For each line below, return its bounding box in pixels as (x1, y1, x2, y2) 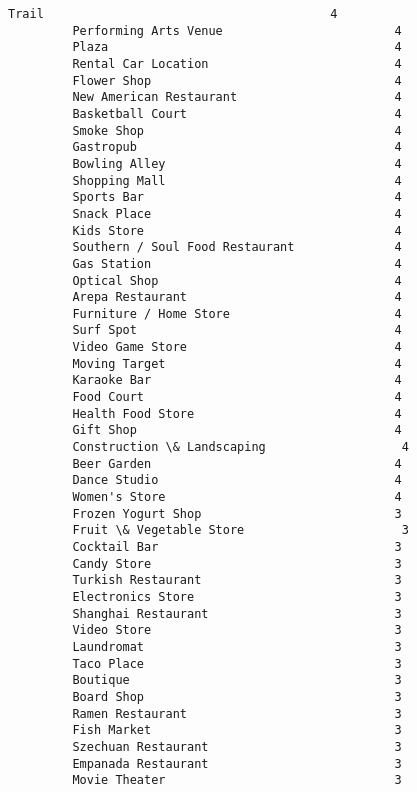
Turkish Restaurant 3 (72, 573, 402, 588)
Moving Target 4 (72, 356, 402, 371)
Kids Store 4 (72, 223, 402, 238)
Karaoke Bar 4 (72, 373, 402, 388)
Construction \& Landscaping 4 (72, 440, 409, 455)
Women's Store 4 (72, 490, 402, 505)
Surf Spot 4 (72, 323, 402, 338)
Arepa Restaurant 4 (72, 290, 402, 305)
